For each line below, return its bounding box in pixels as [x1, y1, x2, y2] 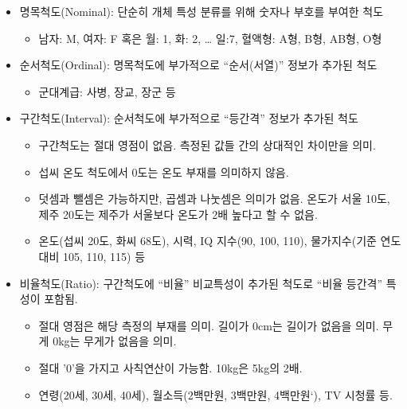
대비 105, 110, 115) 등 [38, 247, 146, 264]
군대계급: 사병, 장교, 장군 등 [38, 83, 176, 99]
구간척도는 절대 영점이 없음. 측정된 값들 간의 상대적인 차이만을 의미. [38, 136, 376, 153]
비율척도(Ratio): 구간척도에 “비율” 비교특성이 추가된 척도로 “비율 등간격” [19, 275, 383, 291]
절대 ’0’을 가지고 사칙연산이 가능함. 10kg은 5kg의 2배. [38, 359, 303, 376]
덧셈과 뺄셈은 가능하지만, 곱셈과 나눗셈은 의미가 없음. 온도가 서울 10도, [38, 190, 390, 207]
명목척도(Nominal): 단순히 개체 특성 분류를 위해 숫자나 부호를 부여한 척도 [19, 3, 384, 19]
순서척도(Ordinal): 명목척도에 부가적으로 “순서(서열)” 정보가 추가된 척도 [19, 56, 378, 73]
